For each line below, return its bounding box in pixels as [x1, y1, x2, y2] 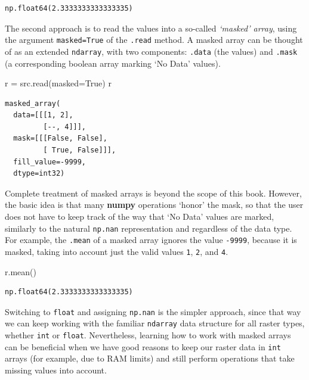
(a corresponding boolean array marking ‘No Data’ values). [5, 57, 221, 69]
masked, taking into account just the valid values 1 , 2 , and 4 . [5, 245, 228, 257]
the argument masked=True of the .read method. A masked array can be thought [5, 33, 303, 46]
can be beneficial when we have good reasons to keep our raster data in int [5, 340, 281, 353]
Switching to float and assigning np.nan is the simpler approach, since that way [5, 305, 301, 317]
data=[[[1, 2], [13, 111, 73, 120]
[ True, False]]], [43, 146, 116, 155]
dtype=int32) [13, 169, 65, 178]
